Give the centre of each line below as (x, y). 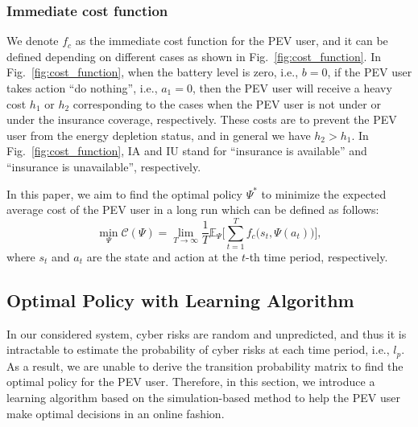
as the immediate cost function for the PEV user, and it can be (232, 41)
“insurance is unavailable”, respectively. (104, 166)
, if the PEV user (370, 72)
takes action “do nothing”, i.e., (82, 88)
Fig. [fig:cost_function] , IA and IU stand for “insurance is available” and (187, 151)
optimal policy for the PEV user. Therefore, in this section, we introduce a (191, 382)
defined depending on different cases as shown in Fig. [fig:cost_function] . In (194, 56)
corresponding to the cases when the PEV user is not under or (227, 103)
